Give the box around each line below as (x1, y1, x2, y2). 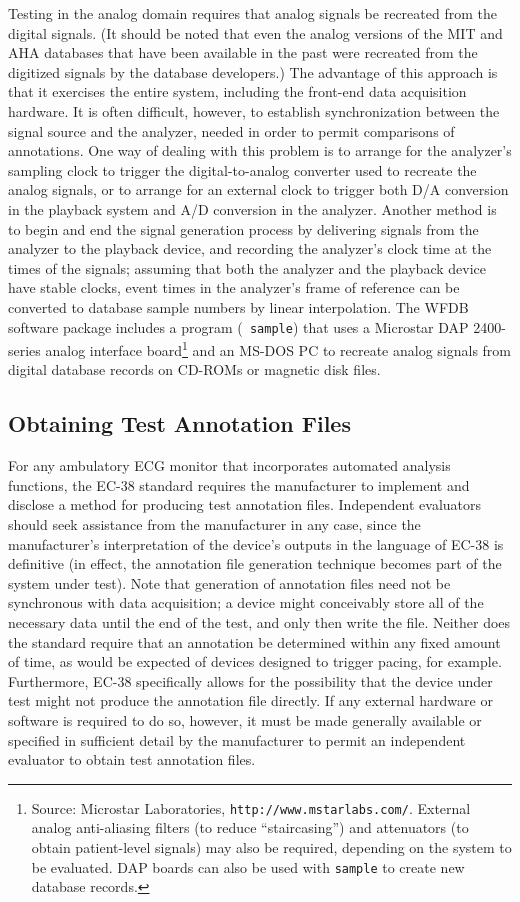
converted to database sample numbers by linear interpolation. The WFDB (8, 296, 469, 317)
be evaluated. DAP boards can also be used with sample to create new (31, 856, 465, 877)
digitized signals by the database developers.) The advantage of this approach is (8, 61, 498, 82)
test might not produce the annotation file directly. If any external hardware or (8, 690, 493, 711)
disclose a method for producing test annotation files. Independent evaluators (8, 494, 482, 515)
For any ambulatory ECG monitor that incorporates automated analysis (8, 455, 451, 476)
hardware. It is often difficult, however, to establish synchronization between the (8, 100, 500, 121)
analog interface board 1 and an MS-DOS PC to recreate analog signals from (45, 337, 512, 360)
